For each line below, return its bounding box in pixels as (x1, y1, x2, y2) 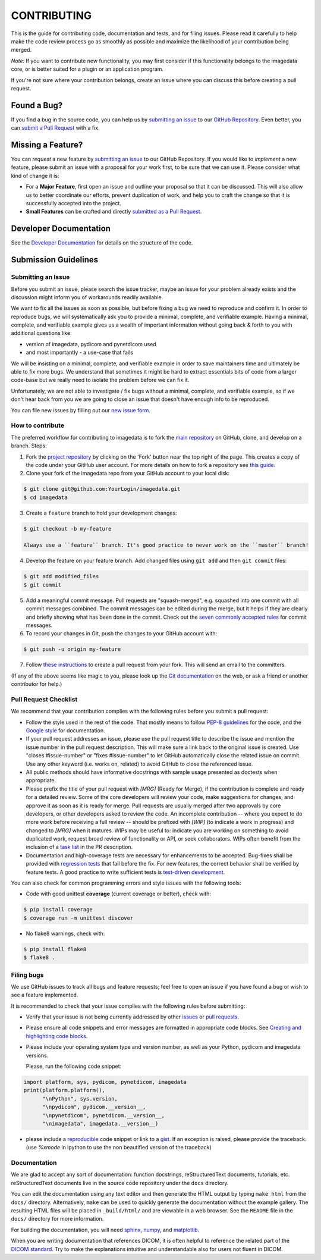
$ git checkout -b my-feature (23, 525, 112, 532)
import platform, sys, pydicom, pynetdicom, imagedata (23, 1079, 187, 1085)
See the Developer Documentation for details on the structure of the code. (11, 239, 193, 246)
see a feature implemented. (11, 991, 78, 999)
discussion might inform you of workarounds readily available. (11, 293, 163, 300)
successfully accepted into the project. (26, 200, 121, 207)
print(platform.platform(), (23, 1087, 105, 1094)
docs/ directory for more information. (11, 1215, 104, 1223)
